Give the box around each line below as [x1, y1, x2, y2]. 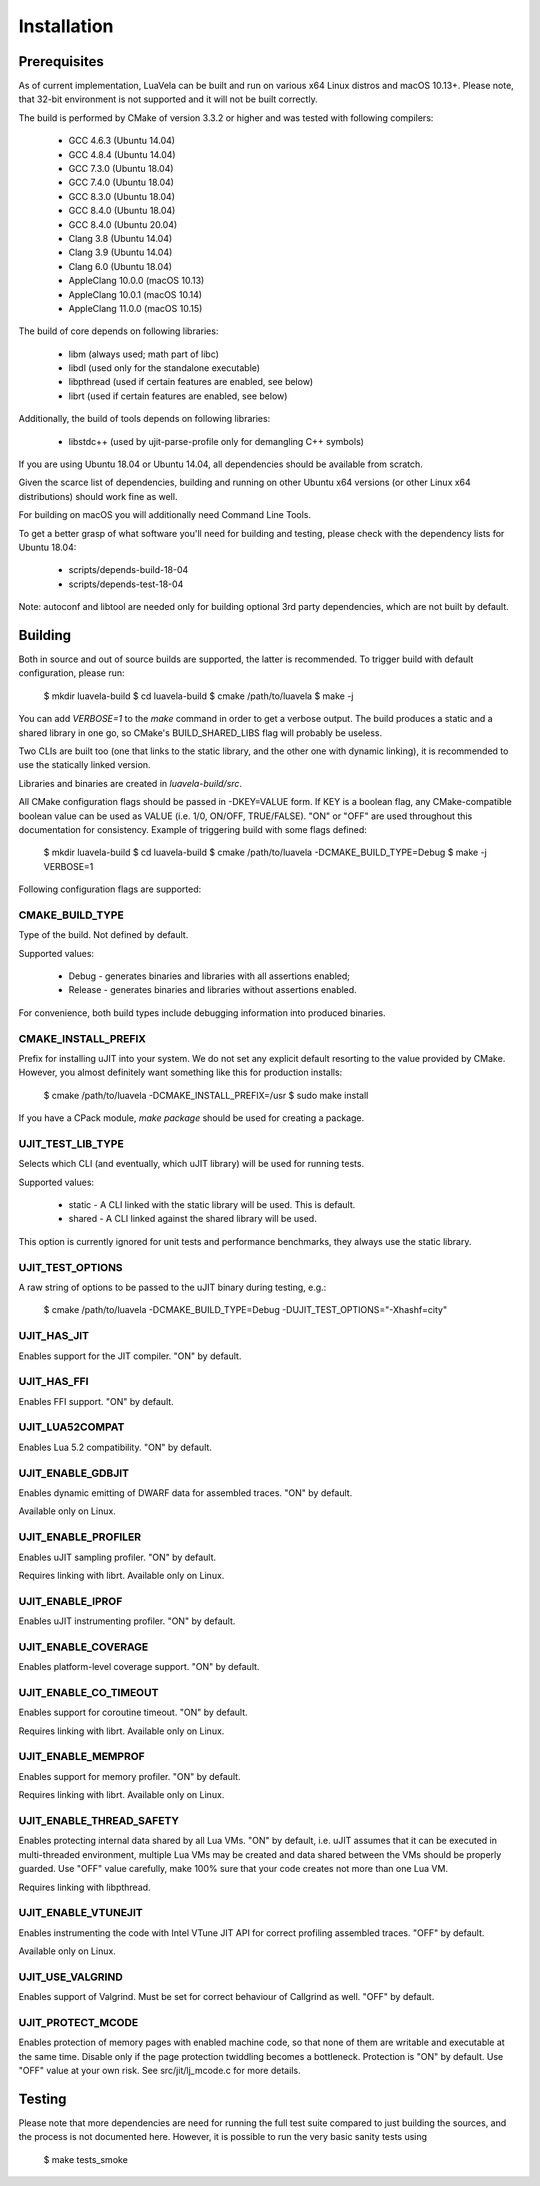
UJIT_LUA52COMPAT [18, 1420, 125, 1434]
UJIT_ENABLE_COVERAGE [18, 1640, 149, 1654]
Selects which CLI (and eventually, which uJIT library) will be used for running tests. [18, 1158, 365, 1170]
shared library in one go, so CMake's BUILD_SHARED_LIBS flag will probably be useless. [18, 726, 383, 739]
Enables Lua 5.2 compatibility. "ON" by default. [18, 1441, 212, 1453]
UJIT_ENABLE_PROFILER [18, 1530, 142, 1544]
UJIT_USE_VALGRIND [18, 1970, 124, 1984]
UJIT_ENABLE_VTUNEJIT [18, 1906, 144, 1920]
